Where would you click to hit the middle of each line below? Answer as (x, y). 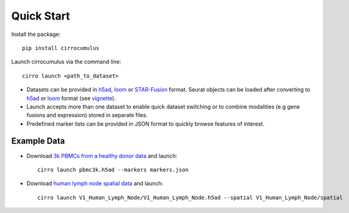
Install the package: (36, 34)
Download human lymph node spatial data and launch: (95, 184)
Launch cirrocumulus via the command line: (66, 62)
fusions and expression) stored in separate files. (87, 115)
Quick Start (41, 16)
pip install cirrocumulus (61, 48)
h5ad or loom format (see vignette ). (71, 98)
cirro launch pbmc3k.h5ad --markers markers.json (113, 170)
